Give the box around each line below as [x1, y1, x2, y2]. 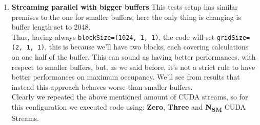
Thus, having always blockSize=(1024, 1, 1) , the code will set [11, 31, 215, 42]
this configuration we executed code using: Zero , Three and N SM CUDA [11, 102, 246, 113]
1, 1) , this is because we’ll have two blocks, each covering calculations [26, 41, 249, 52]
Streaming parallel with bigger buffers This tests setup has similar [11, 2, 238, 12]
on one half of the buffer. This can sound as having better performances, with [11, 52, 256, 62]
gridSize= [216, 34, 250, 41]
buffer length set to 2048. [11, 21, 91, 32]
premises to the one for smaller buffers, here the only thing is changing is [11, 11, 241, 22]
